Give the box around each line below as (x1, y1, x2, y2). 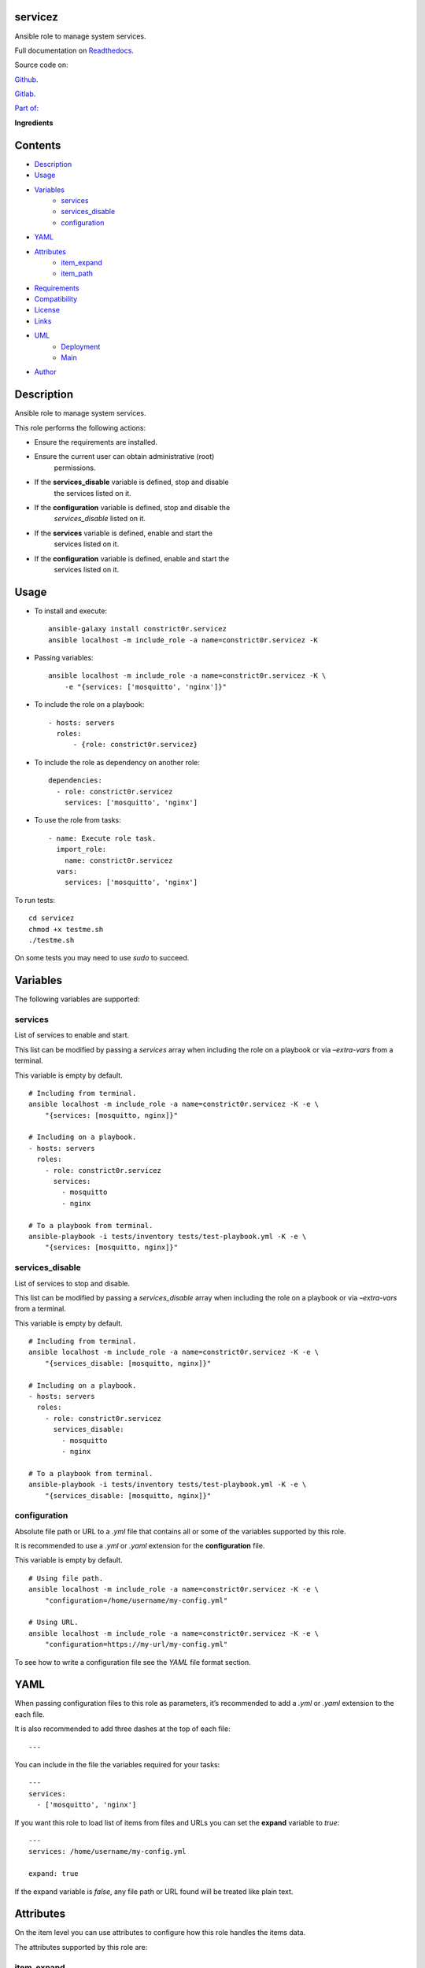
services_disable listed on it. (54, 514, 146, 523)
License (34, 305, 61, 315)
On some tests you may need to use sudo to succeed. (14, 953, 190, 963)
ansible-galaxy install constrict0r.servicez (48, 624, 227, 634)
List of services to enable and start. (14, 1030, 130, 1040)
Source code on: (14, 60, 68, 70)
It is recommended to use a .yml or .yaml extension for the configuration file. (14, 1541, 265, 1551)
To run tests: (14, 895, 55, 904)
